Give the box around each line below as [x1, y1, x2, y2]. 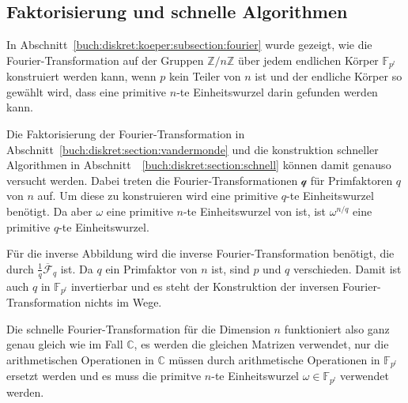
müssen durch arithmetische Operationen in [168, 351, 380, 367]
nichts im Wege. [84, 294, 162, 311]
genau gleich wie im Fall [6, 336, 123, 352]
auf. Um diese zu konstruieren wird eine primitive [37, 187, 278, 204]
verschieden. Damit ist [293, 260, 402, 277]
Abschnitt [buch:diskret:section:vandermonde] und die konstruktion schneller [6, 141, 379, 157]
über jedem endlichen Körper [237, 51, 379, 68]
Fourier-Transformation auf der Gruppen [6, 51, 204, 68]
